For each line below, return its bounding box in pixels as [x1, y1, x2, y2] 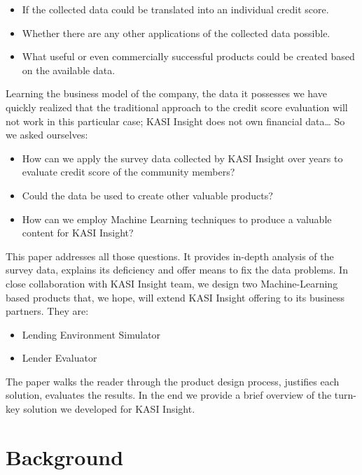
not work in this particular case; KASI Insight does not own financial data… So [6, 113, 345, 128]
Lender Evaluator [22, 350, 97, 365]
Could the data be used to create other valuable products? [22, 187, 273, 202]
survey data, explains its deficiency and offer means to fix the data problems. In [6, 262, 348, 277]
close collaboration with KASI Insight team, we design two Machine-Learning [6, 276, 338, 290]
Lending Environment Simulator [22, 327, 161, 341]
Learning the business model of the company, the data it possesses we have [6, 86, 327, 101]
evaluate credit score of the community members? [22, 164, 235, 179]
